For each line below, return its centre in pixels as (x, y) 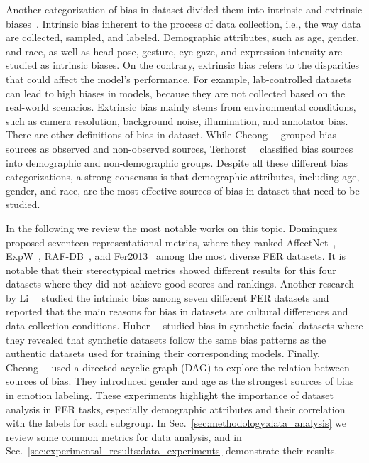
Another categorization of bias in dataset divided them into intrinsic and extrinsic (184, 9)
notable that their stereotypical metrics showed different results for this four (171, 269)
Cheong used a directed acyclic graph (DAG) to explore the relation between (178, 367)
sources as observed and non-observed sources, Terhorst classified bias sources (180, 148)
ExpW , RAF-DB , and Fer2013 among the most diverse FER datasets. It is (176, 256)
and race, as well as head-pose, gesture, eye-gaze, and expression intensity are (174, 51)
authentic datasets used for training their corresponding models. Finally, (163, 353)
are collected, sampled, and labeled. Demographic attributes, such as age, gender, (183, 37)
